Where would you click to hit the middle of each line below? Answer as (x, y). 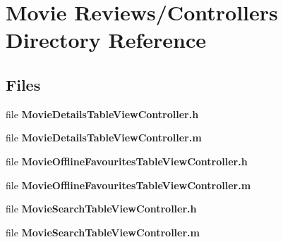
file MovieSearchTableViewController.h (101, 209)
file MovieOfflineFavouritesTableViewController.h (127, 161)
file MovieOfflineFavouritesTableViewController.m (128, 185)
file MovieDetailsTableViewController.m (104, 138)
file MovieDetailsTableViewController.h (102, 114)
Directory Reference (106, 40)
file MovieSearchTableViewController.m (103, 232)
